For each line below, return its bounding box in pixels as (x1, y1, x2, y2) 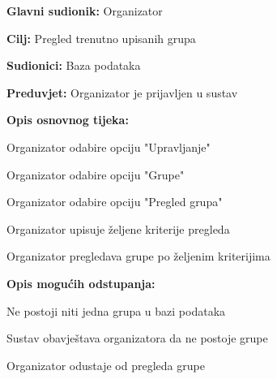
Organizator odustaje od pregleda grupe (6, 356, 205, 373)
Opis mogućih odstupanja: (6, 274, 156, 291)
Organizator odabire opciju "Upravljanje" (6, 138, 211, 155)
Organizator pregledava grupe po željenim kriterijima (6, 248, 271, 265)
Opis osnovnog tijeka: (6, 111, 129, 128)
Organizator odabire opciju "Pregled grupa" (6, 193, 223, 210)
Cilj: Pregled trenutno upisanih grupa (6, 29, 196, 46)
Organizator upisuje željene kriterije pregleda (6, 220, 230, 237)
